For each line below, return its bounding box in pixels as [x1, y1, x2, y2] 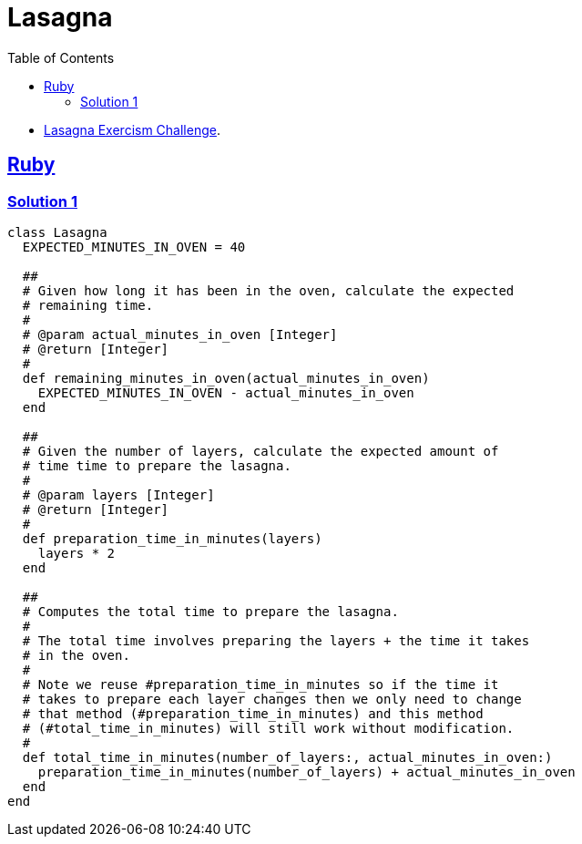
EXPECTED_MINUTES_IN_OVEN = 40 [22, 239, 246, 254]
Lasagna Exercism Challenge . [44, 121, 220, 138]
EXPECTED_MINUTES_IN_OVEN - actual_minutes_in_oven [37, 385, 414, 400]
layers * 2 [37, 545, 116, 561]
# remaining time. [22, 297, 154, 313]
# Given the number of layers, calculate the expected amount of [22, 443, 499, 458]
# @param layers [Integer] [22, 487, 215, 502]
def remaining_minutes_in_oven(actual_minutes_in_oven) [22, 370, 430, 386]
